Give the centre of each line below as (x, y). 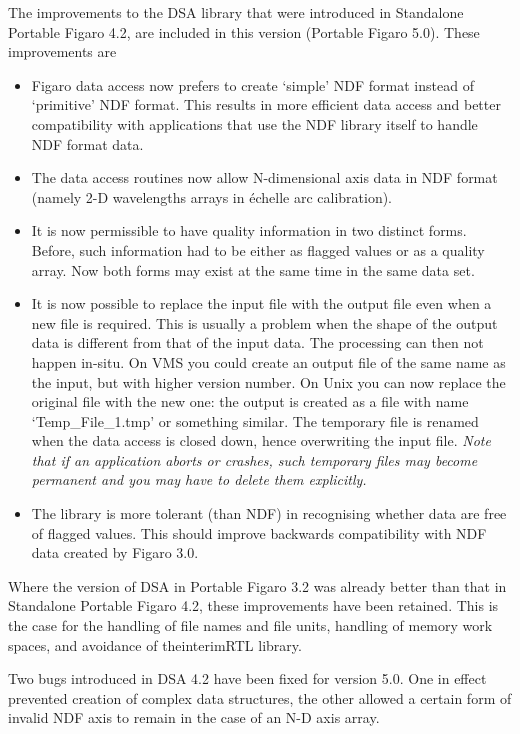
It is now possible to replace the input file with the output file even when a (261, 303)
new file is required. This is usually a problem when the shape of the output (264, 322)
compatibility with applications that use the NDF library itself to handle (254, 123)
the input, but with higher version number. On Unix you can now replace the (268, 381)
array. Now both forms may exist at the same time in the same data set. (253, 269)
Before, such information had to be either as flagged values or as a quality (258, 249)
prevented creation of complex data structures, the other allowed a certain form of (260, 697)
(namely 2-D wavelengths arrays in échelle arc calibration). (212, 196)
